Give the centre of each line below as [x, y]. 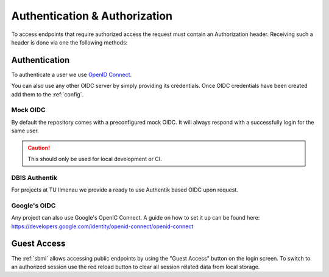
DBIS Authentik [34, 178]
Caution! [39, 148]
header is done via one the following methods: [69, 42]
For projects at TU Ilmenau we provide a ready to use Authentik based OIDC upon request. [125, 190]
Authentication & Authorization [92, 16]
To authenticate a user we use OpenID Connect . [72, 74]
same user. [25, 131]
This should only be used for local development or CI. [95, 159]
